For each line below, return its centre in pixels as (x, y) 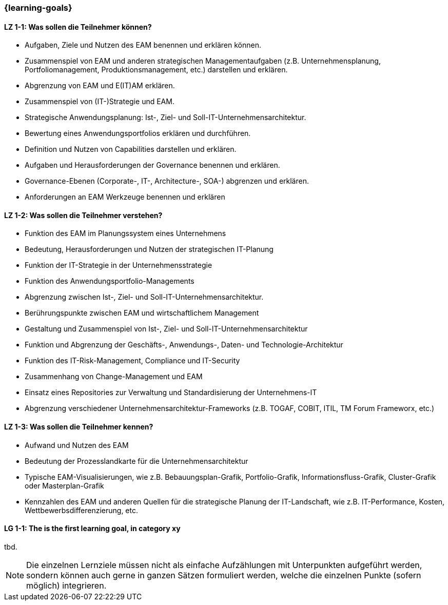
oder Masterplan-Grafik (64, 485)
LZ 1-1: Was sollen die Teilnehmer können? (78, 27)
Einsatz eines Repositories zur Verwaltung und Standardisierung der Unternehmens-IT (171, 393)
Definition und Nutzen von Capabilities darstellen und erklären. (131, 149)
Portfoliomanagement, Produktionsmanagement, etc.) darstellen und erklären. (156, 70)
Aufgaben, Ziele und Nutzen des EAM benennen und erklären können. (143, 45)
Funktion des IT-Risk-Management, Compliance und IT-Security (132, 361)
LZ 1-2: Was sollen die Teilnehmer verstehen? (83, 215)
